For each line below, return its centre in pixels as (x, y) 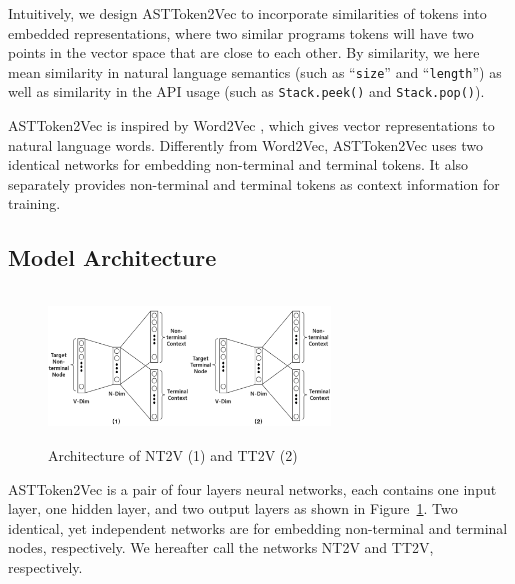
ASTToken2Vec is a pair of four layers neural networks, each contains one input (252, 488)
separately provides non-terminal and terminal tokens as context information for (254, 183)
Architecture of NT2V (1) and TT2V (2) (173, 455)
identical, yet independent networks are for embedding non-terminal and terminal (258, 527)
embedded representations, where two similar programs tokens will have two (241, 32)
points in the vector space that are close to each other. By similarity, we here (244, 52)
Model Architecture (112, 257)
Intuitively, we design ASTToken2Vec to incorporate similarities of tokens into (247, 13)
